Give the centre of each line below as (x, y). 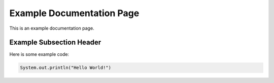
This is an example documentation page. (52, 28)
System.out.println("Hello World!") (66, 68)
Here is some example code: (39, 54)
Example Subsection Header (55, 43)
